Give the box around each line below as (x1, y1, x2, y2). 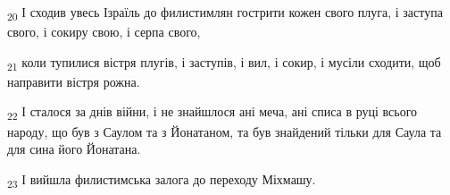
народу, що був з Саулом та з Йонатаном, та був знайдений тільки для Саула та (7, 122, 442, 140)
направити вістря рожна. (7, 72, 140, 90)
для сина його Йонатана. (7, 140, 141, 158)
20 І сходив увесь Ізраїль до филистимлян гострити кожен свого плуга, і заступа (7, 3, 443, 23)
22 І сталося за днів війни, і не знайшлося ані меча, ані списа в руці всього (7, 102, 418, 123)
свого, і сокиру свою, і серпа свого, (7, 22, 201, 41)
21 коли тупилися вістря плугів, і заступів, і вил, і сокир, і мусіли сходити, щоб (7, 52, 441, 73)
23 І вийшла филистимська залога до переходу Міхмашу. (7, 169, 316, 191)
